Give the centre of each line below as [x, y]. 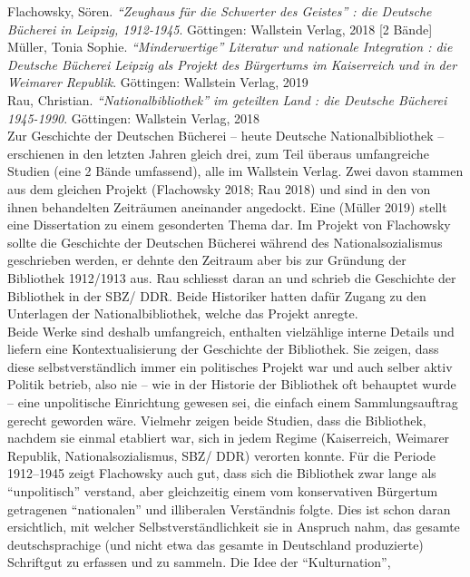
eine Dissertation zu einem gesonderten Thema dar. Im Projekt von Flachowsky [229, 225]
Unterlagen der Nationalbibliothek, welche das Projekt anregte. [183, 313]
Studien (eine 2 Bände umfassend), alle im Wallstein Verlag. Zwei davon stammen [235, 171]
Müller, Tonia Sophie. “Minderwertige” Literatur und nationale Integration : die [230, 47]
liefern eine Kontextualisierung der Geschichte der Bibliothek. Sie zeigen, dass [223, 349]
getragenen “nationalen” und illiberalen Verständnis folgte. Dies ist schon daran [229, 509]
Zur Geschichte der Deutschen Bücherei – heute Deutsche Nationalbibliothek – [226, 136]
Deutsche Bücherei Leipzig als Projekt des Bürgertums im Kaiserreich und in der [232, 64]
